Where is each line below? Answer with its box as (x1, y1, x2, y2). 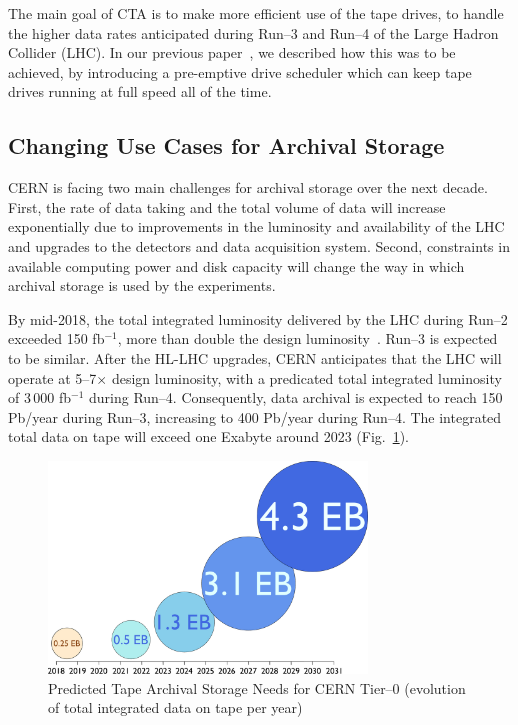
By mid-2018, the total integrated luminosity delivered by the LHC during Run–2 (8, 308, 508, 329)
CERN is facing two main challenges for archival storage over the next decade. (8, 177, 488, 198)
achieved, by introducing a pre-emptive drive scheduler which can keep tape (8, 61, 472, 82)
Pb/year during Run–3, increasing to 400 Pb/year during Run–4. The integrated (8, 406, 502, 427)
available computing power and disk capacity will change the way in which (8, 255, 465, 276)
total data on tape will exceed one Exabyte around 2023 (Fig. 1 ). (8, 426, 410, 447)
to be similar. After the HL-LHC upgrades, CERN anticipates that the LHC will (8, 347, 502, 368)
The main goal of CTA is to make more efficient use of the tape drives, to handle (8, 3, 504, 23)
